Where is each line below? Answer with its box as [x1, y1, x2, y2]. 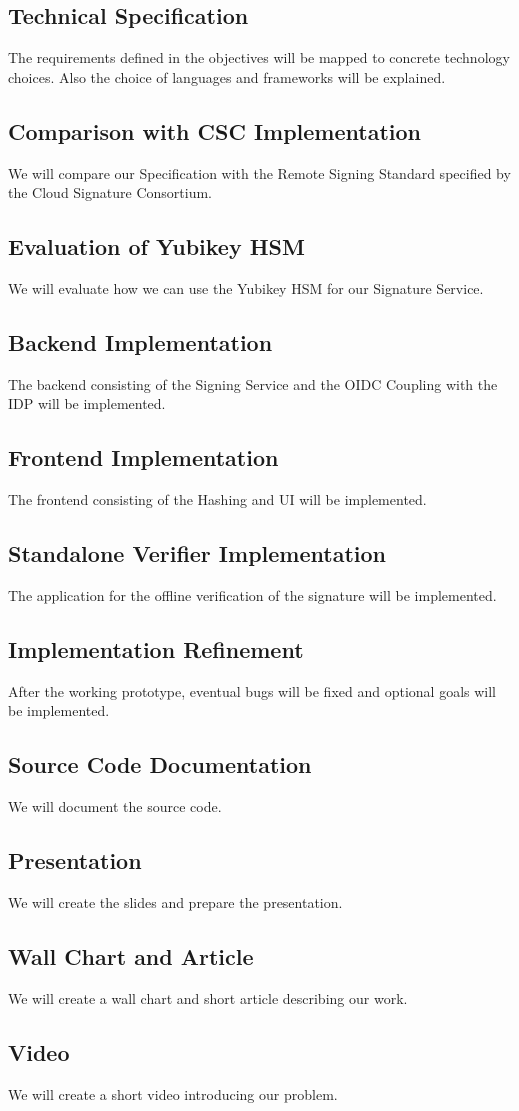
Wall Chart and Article [8, 940, 254, 971]
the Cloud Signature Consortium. [8, 182, 212, 203]
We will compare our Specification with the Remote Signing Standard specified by [8, 162, 511, 183]
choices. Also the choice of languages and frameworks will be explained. [8, 66, 446, 87]
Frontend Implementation [8, 442, 279, 473]
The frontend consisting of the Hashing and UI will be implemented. [8, 489, 427, 510]
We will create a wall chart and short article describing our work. [8, 987, 408, 1008]
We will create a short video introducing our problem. [8, 1083, 338, 1104]
